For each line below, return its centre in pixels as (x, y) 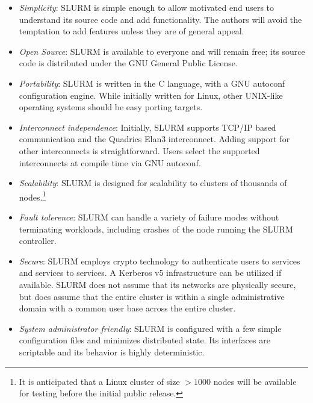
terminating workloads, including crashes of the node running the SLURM (156, 229)
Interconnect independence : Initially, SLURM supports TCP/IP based (147, 127)
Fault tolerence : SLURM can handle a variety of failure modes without (149, 217)
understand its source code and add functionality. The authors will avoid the (160, 19)
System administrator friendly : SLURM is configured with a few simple (150, 328)
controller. (38, 241)
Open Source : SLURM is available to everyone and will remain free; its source (162, 51)
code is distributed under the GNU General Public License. (128, 63)
